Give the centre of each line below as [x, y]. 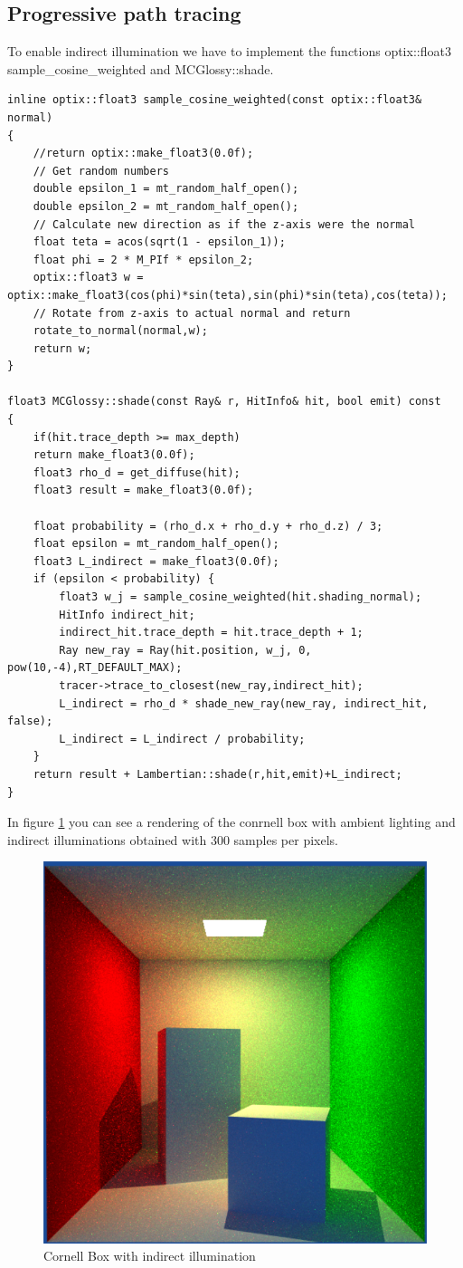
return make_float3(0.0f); [114, 455]
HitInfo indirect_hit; [127, 615]
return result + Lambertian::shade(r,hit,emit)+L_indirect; [217, 774]
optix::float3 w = [88, 278]
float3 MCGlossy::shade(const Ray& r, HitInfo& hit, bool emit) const [224, 402]
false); [30, 721]
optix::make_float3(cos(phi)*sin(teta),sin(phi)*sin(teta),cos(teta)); [227, 295]
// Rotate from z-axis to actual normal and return [192, 313]
